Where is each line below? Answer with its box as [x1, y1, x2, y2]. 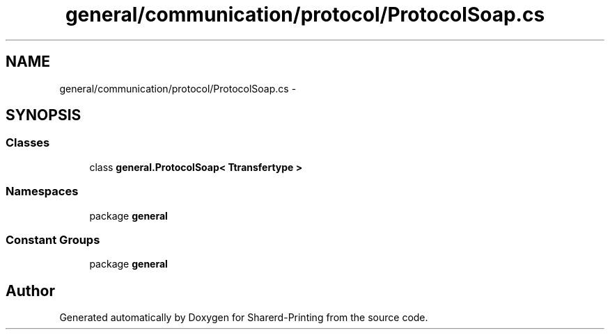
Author [6, 281, 55, 300]
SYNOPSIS [6, 106, 81, 124]
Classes [6, 136, 50, 150]
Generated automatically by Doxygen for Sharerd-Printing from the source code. [59, 311, 428, 324]
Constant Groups [6, 232, 100, 247]
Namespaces [6, 184, 79, 199]
